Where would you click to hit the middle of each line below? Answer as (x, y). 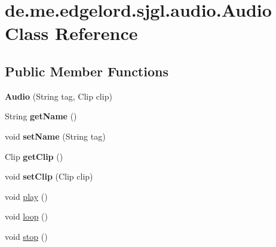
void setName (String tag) (55, 136)
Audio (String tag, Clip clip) (59, 96)
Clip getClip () (34, 156)
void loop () (26, 216)
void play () (26, 196)
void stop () (26, 236)
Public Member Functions (87, 71)
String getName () (41, 116)
